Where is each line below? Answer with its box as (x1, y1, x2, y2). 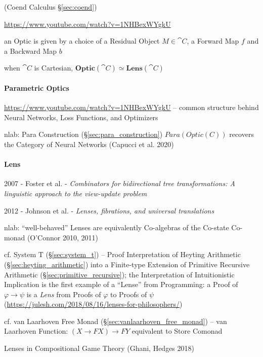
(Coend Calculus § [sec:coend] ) (4, 2, 97, 12)
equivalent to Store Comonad (131, 326, 223, 336)
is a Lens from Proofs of (26, 289, 101, 299)
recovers (229, 129, 254, 139)
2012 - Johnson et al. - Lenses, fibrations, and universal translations (4, 205, 214, 216)
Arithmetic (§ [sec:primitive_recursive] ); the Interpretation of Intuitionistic (4, 269, 235, 279)
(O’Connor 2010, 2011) (27, 232, 98, 242)
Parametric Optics (4, 82, 69, 93)
